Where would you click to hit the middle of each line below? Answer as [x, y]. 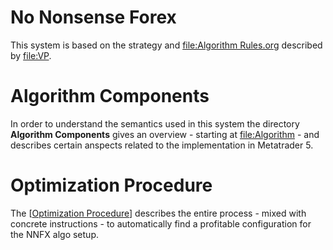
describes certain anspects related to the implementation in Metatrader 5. [162, 145]
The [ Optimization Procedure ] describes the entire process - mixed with [158, 213]
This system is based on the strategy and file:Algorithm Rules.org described [166, 45]
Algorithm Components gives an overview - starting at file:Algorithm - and [165, 134]
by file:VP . [31, 55]
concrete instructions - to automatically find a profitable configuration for [161, 223]
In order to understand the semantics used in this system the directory [155, 123]
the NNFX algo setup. [54, 234]
